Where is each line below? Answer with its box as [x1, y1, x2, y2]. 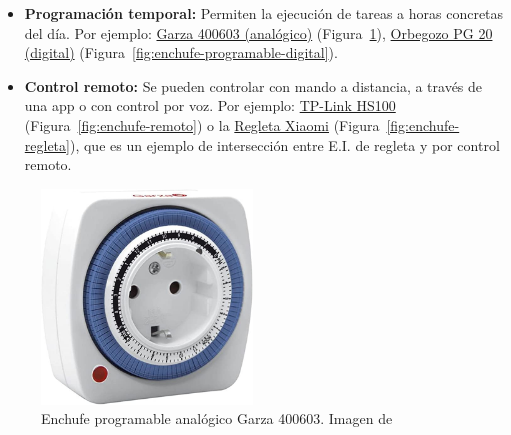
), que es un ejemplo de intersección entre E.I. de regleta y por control [69, 134, 500, 155]
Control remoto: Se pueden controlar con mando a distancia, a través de [24, 75, 483, 96]
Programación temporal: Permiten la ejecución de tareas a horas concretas [24, 3, 504, 23]
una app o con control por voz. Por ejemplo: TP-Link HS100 [24, 95, 396, 116]
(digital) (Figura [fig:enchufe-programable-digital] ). [24, 42, 338, 63]
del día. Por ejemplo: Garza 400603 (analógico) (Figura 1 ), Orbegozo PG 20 [24, 22, 493, 43]
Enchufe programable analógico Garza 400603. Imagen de [41, 408, 393, 429]
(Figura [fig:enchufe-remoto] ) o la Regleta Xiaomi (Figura [24, 114, 380, 135]
